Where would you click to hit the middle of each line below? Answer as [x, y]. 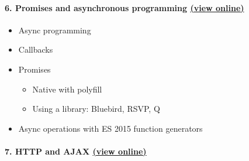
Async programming [55, 30]
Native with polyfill [67, 89]
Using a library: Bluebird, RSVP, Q [96, 109]
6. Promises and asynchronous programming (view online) [124, 7]
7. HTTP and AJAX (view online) [76, 151]
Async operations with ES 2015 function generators [110, 128]
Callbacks [36, 49]
